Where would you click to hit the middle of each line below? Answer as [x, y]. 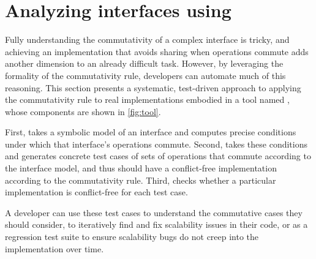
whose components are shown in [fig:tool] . [83, 111]
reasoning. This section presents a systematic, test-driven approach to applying [153, 87]
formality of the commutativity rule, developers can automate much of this [145, 75]
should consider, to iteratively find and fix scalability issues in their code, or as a [156, 224]
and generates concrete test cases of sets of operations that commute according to [158, 156]
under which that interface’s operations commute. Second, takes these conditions [156, 144]
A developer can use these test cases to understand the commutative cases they [154, 212]
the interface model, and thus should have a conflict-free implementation [141, 168]
